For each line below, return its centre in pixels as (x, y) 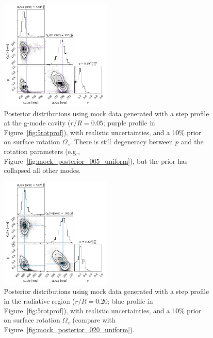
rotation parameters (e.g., (42, 151)
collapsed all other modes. (42, 170)
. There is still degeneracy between (122, 142)
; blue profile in (130, 300)
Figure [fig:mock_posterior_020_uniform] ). (69, 329)
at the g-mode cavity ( (37, 123)
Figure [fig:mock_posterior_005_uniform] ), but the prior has (96, 161)
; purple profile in (129, 123)
